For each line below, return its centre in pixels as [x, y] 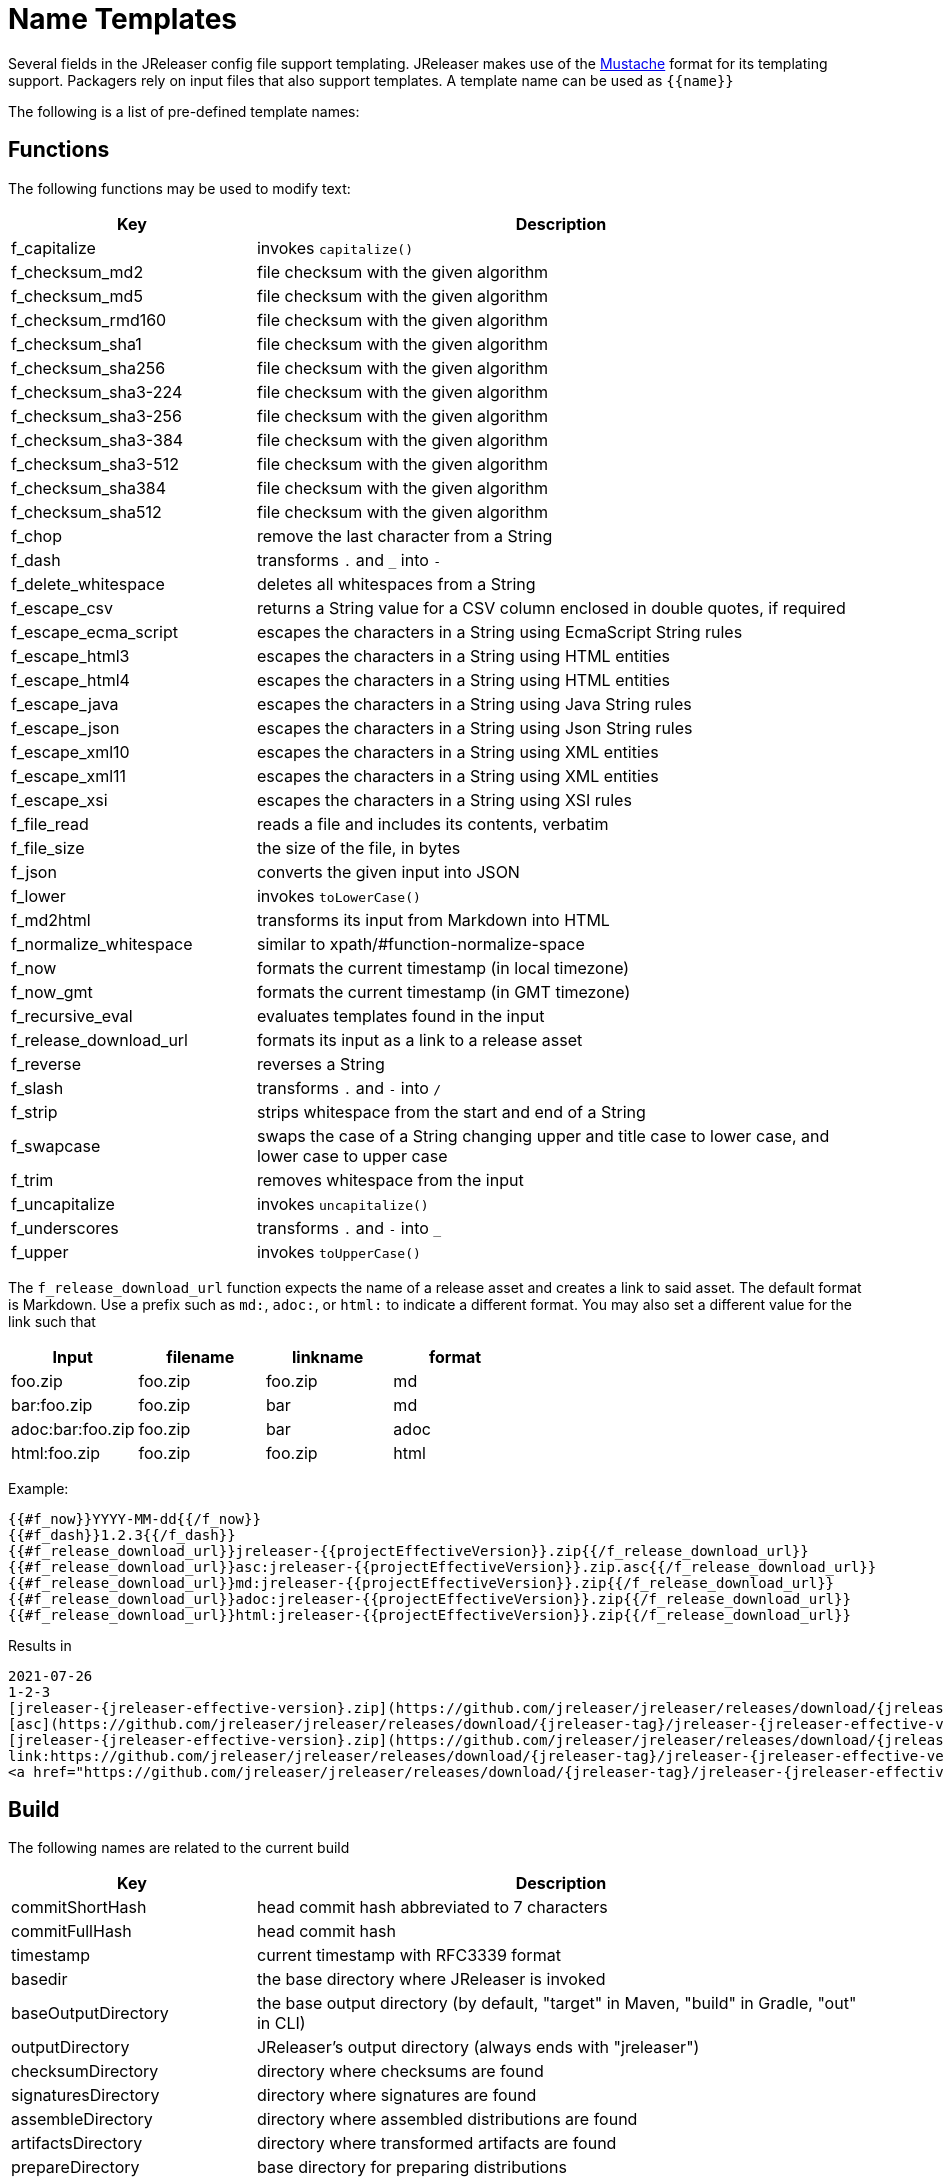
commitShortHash [79, 1907]
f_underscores [65, 1227]
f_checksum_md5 [77, 295]
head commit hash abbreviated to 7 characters [432, 1907]
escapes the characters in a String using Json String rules [474, 727]
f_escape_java [65, 703]
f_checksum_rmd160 [89, 319]
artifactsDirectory [77, 2143]
